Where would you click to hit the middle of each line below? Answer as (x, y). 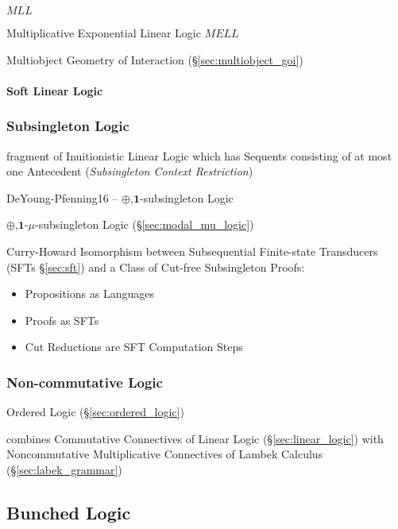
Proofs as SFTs (62, 320)
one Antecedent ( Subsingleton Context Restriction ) (130, 171)
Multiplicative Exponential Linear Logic (104, 33)
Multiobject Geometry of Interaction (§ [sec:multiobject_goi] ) (155, 59)
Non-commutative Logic (85, 382)
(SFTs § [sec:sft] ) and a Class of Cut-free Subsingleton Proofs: (156, 266)
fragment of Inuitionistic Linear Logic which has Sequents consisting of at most (199, 155)
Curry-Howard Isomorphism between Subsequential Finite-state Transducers (192, 251)
